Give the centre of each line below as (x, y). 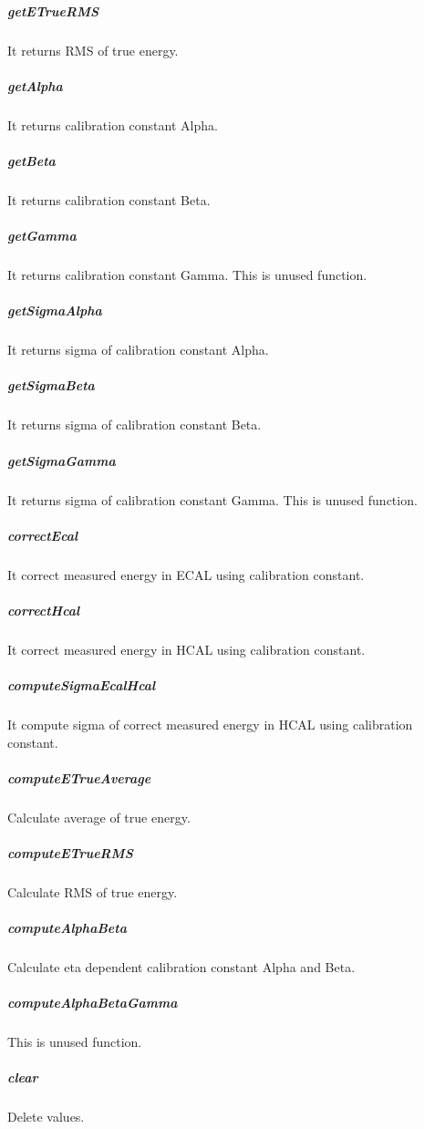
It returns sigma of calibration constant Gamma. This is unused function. (212, 499)
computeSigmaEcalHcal (82, 685)
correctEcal (43, 535)
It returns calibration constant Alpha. (113, 124)
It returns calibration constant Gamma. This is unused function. (187, 275)
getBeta (31, 160)
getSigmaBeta (51, 385)
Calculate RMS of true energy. (93, 891)
